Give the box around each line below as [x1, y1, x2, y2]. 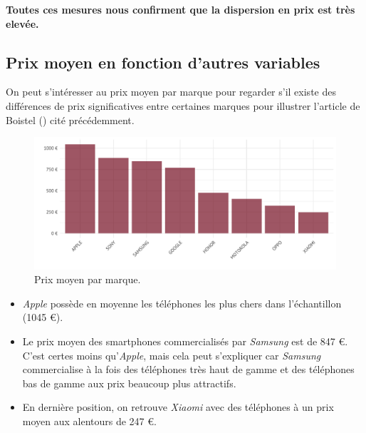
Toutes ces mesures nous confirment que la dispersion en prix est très [6, 2, 355, 16]
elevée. [6, 16, 39, 31]
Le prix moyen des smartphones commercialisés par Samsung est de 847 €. [22, 334, 348, 349]
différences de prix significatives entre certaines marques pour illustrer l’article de [6, 98, 360, 113]
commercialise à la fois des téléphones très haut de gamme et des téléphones [22, 362, 355, 377]
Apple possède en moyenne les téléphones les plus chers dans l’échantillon [22, 295, 342, 310]
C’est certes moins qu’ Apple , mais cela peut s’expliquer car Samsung [22, 347, 321, 362]
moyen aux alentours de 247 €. [22, 414, 157, 429]
